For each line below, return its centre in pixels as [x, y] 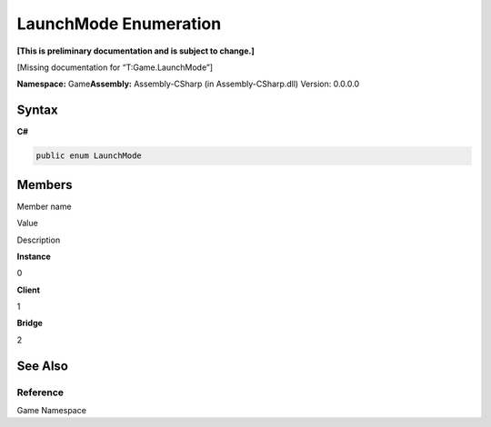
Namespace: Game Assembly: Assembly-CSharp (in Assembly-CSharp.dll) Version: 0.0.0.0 [188, 84]
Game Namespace [51, 410]
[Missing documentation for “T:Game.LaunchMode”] [115, 67]
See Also [42, 366]
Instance [34, 256]
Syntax [37, 110]
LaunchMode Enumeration [119, 24]
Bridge [30, 323]
